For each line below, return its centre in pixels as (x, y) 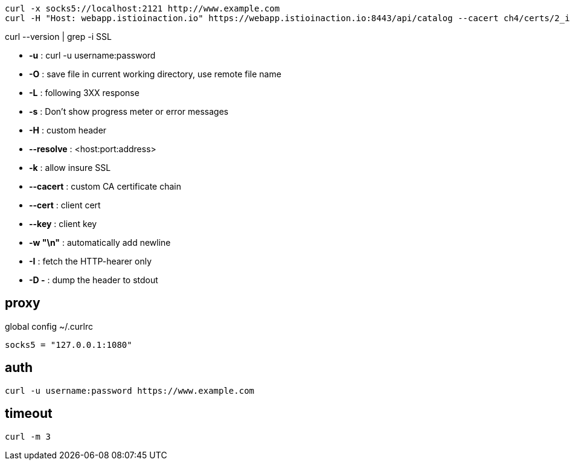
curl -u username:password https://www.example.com (130, 390)
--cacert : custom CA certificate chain (105, 186)
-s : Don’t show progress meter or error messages (129, 111)
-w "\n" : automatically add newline (100, 242)
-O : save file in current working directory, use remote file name (155, 74)
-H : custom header (68, 130)
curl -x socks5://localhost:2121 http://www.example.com (142, 8)
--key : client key (63, 224)
